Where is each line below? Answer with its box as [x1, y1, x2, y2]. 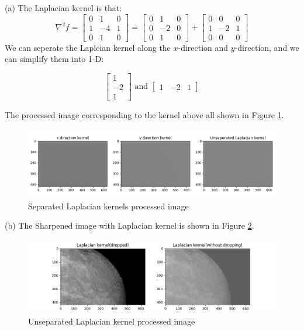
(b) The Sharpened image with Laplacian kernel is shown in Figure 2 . [5, 219, 254, 232]
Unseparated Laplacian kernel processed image [28, 315, 195, 327]
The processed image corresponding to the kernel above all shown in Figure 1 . [5, 108, 284, 120]
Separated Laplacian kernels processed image [28, 199, 189, 212]
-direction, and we [234, 41, 299, 53]
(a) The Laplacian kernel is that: [5, 2, 122, 13]
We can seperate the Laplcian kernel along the [5, 41, 171, 53]
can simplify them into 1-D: [5, 53, 104, 65]
